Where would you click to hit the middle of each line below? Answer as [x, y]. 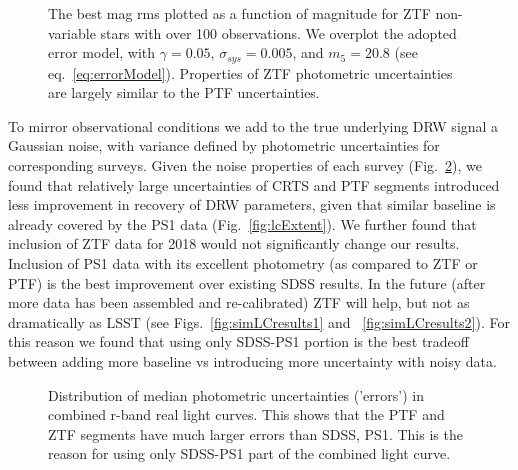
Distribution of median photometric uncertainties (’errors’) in [236, 394]
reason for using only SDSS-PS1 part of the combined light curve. [249, 453]
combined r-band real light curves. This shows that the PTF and [246, 414]
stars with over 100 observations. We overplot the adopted [278, 32]
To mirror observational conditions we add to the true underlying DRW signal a [253, 125]
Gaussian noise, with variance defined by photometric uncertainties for [224, 145]
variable [72, 32]
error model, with [102, 52]
